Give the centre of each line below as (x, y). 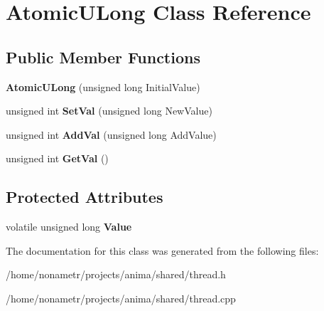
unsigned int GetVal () (57, 158)
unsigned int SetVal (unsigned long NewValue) (109, 111)
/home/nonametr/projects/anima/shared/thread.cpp (121, 298)
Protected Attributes (85, 197)
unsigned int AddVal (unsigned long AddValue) (111, 134)
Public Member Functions (103, 57)
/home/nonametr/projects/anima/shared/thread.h (116, 274)
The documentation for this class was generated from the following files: (162, 250)
